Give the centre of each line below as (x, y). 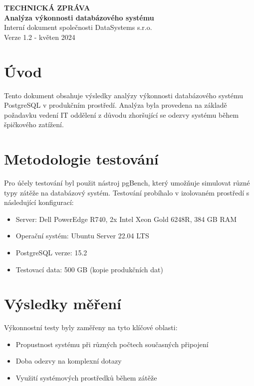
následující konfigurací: (39, 202)
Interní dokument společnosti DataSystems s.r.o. (78, 27)
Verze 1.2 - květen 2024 (40, 37)
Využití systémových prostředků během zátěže (86, 378)
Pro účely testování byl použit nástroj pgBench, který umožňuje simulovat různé (127, 183)
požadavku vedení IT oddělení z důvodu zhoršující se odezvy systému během (122, 114)
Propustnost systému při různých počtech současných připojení (112, 344)
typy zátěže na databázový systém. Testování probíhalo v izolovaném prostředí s (127, 192)
